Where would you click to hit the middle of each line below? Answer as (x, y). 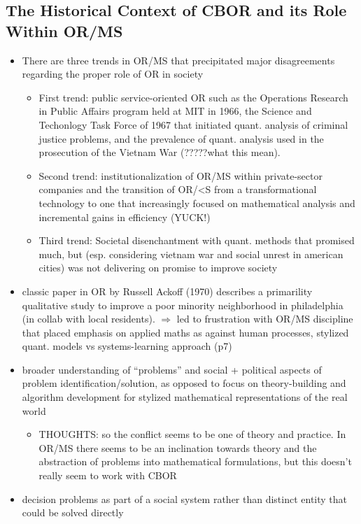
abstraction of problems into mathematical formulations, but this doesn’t (195, 461)
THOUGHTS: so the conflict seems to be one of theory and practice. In (192, 434)
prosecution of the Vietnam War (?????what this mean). (160, 152)
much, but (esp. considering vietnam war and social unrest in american (191, 254)
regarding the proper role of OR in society (113, 74)
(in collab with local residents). (89, 319)
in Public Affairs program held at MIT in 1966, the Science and (175, 111)
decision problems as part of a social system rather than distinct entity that (185, 498)
